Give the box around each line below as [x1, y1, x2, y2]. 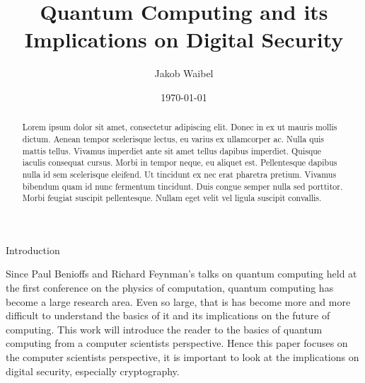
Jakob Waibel [154, 66, 214, 81]
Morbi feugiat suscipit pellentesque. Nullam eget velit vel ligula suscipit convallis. [22, 192, 322, 204]
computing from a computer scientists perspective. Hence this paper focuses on [6, 336, 348, 350]
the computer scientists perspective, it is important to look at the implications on [6, 350, 359, 365]
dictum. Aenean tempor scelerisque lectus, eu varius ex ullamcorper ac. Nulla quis [22, 132, 325, 144]
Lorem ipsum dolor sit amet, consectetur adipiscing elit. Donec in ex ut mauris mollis [22, 121, 337, 133]
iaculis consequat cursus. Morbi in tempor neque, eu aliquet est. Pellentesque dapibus [22, 156, 337, 168]
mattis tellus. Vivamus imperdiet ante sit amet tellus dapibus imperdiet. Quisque [22, 144, 322, 156]
